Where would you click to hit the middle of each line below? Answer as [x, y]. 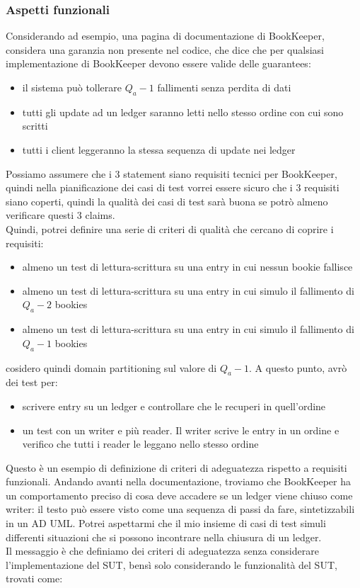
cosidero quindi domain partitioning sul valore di [111, 367]
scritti [35, 126]
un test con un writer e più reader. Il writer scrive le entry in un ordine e [181, 430]
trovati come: [34, 578]
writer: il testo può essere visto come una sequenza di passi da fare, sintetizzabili [180, 509]
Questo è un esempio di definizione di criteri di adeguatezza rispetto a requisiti [176, 467]
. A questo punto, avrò [298, 367]
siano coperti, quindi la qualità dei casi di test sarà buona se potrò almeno [167, 201]
